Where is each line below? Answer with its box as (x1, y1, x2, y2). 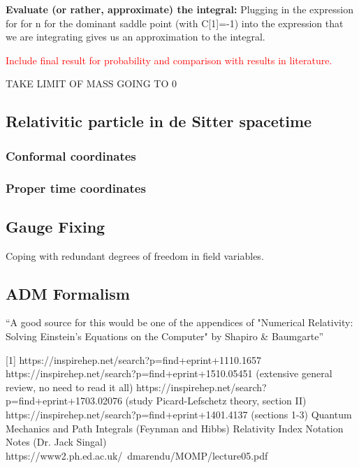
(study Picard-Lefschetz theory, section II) (125, 393, 307, 408)
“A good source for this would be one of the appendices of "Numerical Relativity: (6, 315, 353, 330)
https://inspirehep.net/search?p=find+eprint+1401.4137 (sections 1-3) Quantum (6, 407, 352, 421)
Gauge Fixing (6, 215, 105, 237)
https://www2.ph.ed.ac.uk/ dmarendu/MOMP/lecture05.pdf (6, 448, 268, 462)
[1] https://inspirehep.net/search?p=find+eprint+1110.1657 (6, 352, 261, 367)
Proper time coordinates (6, 179, 146, 196)
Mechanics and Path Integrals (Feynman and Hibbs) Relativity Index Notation (6, 421, 344, 435)
